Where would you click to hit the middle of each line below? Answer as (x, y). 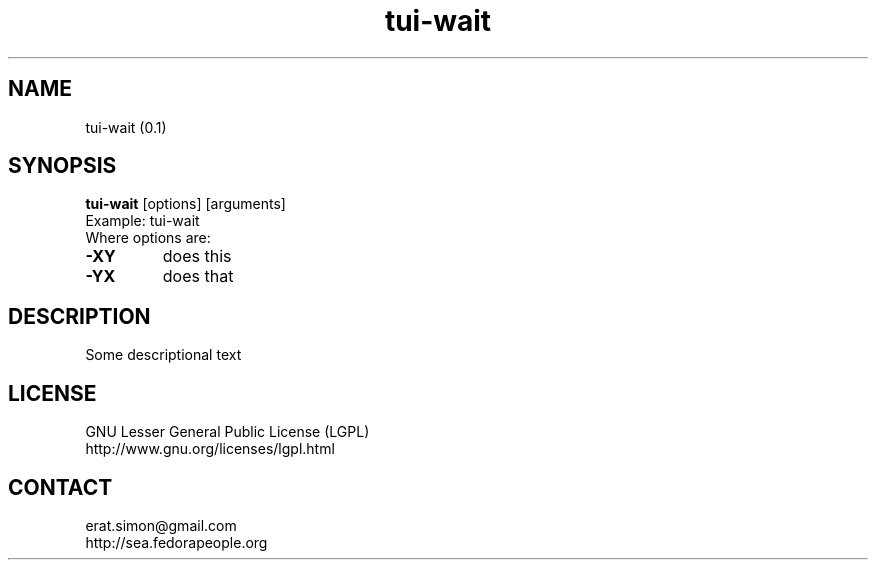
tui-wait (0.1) (126, 127)
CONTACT (60, 487)
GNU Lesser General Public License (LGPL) (227, 432)
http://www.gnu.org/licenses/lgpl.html (210, 449)
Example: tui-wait (142, 221)
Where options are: (148, 238)
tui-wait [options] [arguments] (185, 204)
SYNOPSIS (62, 166)
